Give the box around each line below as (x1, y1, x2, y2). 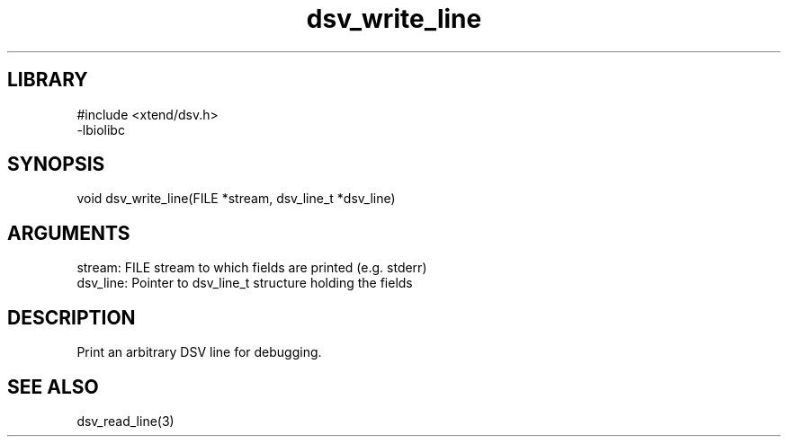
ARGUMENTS (7, 221, 130, 244)
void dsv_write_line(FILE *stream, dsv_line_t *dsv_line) (76, 191, 396, 207)
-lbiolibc (76, 121, 125, 138)
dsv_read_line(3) (76, 413, 175, 429)
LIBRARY (7, 68, 88, 92)
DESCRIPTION (7, 306, 136, 329)
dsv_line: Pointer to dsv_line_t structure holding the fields (76, 275, 413, 291)
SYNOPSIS (7, 153, 105, 176)
